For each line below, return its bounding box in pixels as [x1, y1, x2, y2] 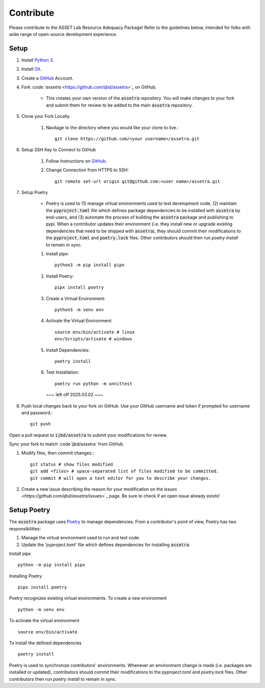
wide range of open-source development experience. [9, 31, 117, 37]
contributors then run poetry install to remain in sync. [9, 676, 117, 682]
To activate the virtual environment [9, 618, 79, 624]
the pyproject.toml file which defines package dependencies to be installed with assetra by [46, 207, 240, 213]
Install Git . [21, 66, 42, 72]
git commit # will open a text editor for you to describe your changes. [30, 475, 212, 481]
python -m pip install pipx [18, 562, 85, 568]
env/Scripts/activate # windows [54, 336, 132, 342]
